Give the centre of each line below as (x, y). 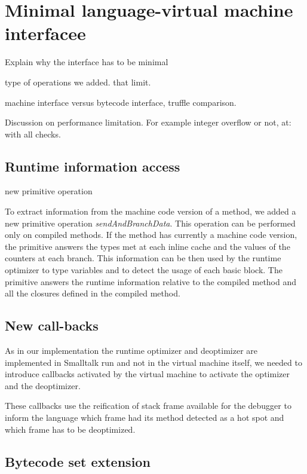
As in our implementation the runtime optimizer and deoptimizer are (131, 351)
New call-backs (52, 325)
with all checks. (33, 134)
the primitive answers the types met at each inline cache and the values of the (148, 246)
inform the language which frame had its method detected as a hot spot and (145, 417)
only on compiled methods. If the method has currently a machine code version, (151, 235)
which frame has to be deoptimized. (70, 429)
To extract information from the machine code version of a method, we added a (151, 211)
